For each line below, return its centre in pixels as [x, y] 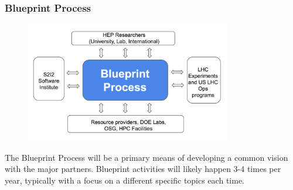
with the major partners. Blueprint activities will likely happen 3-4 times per [143, 169]
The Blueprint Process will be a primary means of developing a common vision [146, 157]
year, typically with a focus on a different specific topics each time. [125, 180]
